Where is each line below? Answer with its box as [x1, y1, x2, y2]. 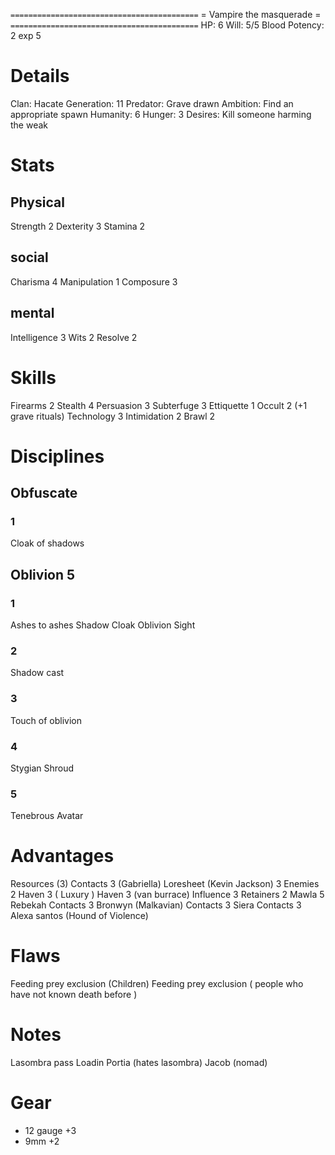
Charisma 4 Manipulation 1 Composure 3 [10, 275, 178, 288]
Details [10, 65, 70, 88]
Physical [10, 194, 65, 211]
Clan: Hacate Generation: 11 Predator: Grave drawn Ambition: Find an [10, 97, 294, 109]
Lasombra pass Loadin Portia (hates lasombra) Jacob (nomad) [10, 1057, 268, 1069]
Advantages [10, 845, 115, 868]
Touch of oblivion [10, 714, 83, 726]
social [10, 249, 49, 266]
